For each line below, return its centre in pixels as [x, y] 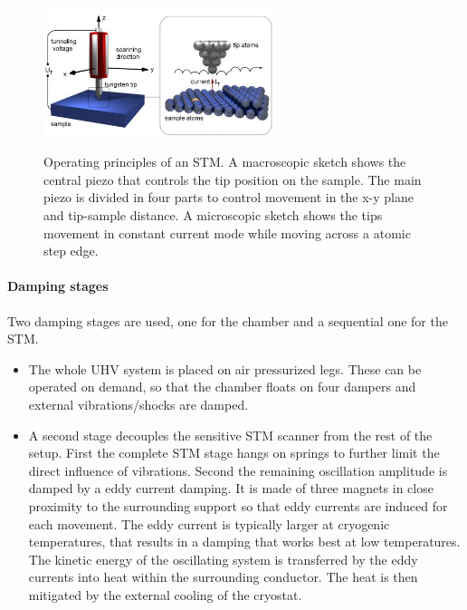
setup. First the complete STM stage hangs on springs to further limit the [234, 453]
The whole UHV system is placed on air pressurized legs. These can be [225, 368]
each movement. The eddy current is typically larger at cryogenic [209, 523]
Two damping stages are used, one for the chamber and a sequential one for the [228, 320]
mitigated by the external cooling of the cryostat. [165, 594]
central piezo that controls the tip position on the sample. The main [233, 179]
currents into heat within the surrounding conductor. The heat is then [223, 577]
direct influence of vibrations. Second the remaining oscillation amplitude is [238, 470]
